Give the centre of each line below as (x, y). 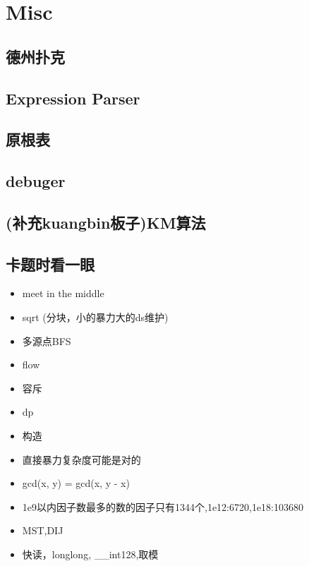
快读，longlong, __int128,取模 (90, 554)
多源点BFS (47, 341)
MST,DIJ (43, 530)
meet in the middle (63, 293)
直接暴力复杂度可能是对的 (81, 459)
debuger (36, 181)
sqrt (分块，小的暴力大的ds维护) (95, 317)
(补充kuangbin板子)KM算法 (106, 222)
